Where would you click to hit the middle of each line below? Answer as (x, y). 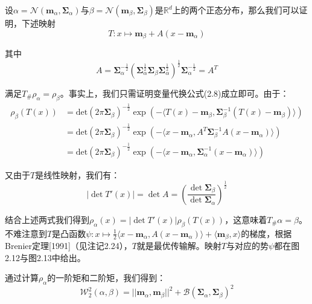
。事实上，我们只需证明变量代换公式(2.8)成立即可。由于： (174, 93)
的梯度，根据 (266, 233)
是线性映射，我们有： (78, 174)
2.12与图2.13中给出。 (45, 257)
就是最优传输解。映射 (179, 245)
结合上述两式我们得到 (47, 219)
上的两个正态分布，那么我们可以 (236, 10)
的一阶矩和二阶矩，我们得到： (107, 278)
